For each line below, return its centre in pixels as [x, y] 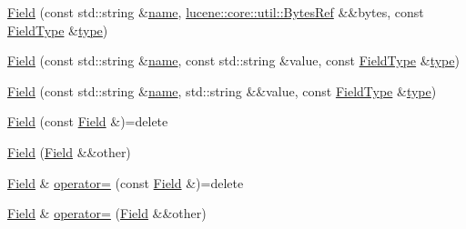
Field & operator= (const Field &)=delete [126, 182]
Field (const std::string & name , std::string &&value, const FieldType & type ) [222, 90]
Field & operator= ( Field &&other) [107, 213]
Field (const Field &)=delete [88, 121]
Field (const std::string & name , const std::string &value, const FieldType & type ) [233, 60]
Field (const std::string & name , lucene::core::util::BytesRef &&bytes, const [216, 12]
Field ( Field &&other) [69, 151]
